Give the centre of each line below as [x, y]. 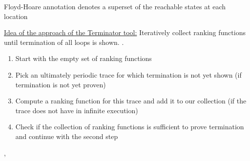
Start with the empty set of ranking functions [83, 58]
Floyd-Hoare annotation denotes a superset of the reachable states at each [115, 6]
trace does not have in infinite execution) [77, 110]
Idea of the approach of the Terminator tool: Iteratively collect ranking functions [125, 32]
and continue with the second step [67, 136]
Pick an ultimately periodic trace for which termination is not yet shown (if [128, 74]
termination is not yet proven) [61, 84]
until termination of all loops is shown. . [64, 42]
